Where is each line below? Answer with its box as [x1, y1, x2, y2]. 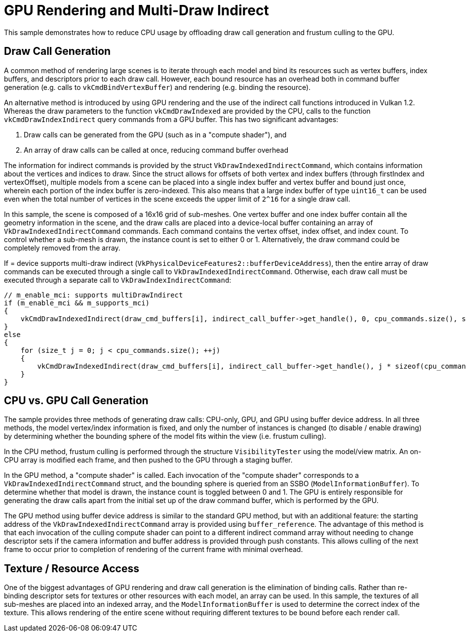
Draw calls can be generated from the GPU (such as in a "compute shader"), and [24, 130, 287, 139]
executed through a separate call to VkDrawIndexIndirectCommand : [4, 275, 232, 284]
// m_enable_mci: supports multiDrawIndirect [4, 291, 183, 299]
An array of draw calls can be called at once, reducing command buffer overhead [24, 145, 288, 154]
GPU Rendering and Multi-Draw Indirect [4, 2, 269, 19]
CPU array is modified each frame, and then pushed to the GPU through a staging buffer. [4, 456, 293, 465]
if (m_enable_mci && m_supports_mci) [4, 298, 150, 307]
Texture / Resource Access [4, 562, 139, 575]
